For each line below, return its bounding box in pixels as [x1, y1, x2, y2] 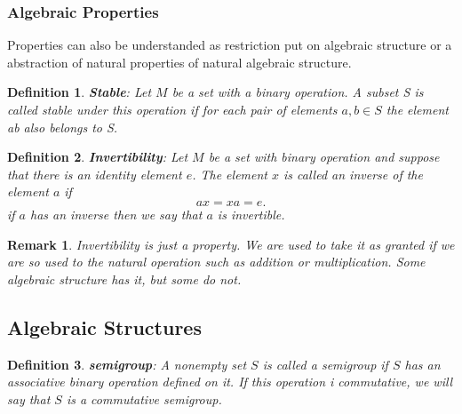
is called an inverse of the [283, 164, 423, 183]
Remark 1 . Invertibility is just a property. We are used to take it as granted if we [7, 235, 455, 253]
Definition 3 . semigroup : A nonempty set [7, 354, 247, 373]
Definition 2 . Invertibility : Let [7, 147, 188, 166]
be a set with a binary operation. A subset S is [171, 83, 424, 101]
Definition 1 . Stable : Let [7, 83, 152, 101]
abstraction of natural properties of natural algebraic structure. [7, 52, 352, 71]
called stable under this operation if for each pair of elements [7, 100, 338, 118]
